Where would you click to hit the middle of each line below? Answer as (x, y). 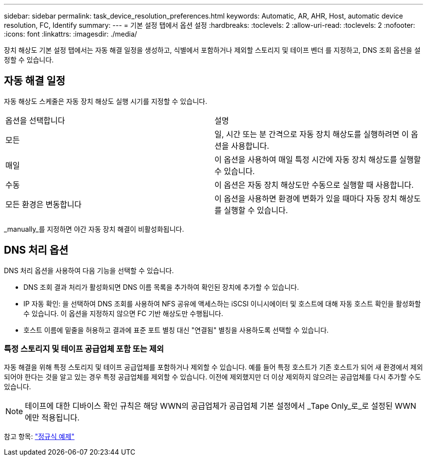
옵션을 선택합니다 (35, 120)
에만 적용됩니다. (52, 418)
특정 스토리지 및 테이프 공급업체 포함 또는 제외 (84, 349)
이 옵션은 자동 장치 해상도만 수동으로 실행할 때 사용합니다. (314, 185)
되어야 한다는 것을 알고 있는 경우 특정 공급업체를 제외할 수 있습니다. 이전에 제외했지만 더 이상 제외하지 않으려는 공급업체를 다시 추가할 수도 (213, 377)
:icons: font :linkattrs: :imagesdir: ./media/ (71, 34)
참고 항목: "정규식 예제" (39, 437)
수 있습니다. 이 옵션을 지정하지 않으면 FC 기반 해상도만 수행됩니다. (123, 313)
